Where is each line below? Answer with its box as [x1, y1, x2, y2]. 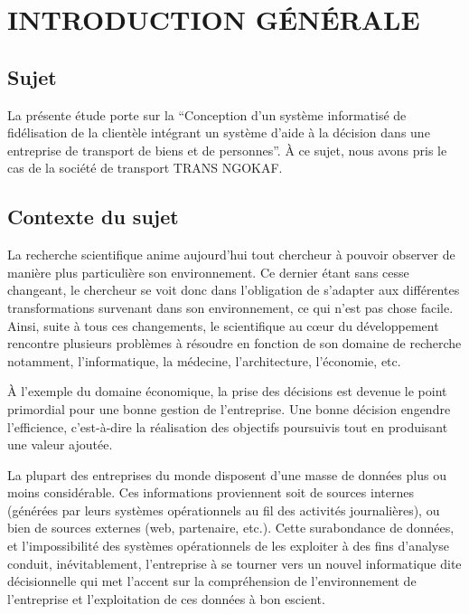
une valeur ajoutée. [7, 435, 113, 454]
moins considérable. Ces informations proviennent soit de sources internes [7, 483, 414, 502]
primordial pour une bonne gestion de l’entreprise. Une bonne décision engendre [7, 399, 451, 418]
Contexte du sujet [7, 203, 179, 231]
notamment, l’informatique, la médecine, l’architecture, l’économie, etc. [7, 351, 401, 370]
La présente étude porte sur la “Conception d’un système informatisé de [7, 105, 407, 124]
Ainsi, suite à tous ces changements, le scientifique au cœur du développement [7, 316, 439, 335]
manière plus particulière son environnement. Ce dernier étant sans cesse [7, 262, 409, 281]
